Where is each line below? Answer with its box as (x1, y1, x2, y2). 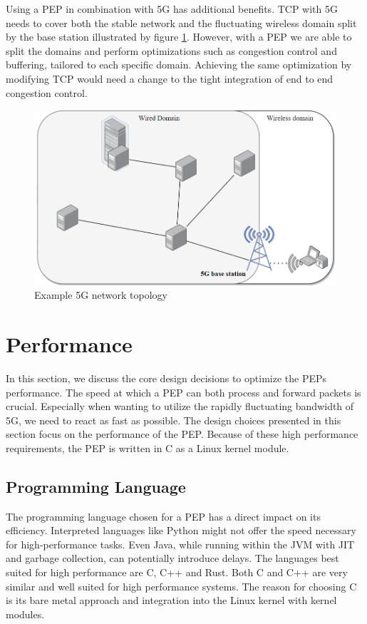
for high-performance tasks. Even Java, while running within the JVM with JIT (6, 536, 355, 551)
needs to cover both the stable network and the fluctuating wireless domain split (6, 15, 357, 30)
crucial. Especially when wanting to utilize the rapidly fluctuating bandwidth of (6, 399, 354, 414)
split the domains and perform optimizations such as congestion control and (6, 43, 337, 58)
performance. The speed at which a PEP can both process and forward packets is (6, 384, 361, 399)
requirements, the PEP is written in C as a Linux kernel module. (6, 440, 289, 455)
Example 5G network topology (34, 287, 168, 302)
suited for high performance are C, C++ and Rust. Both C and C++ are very (6, 565, 348, 580)
